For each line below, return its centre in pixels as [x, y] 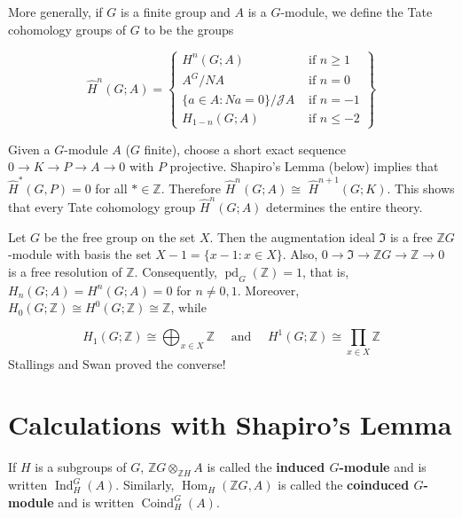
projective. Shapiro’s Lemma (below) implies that [304, 166]
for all [111, 188]
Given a [29, 149]
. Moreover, [268, 290]
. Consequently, [176, 271]
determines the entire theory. [345, 207]
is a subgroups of [81, 467]
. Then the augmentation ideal [292, 236]
